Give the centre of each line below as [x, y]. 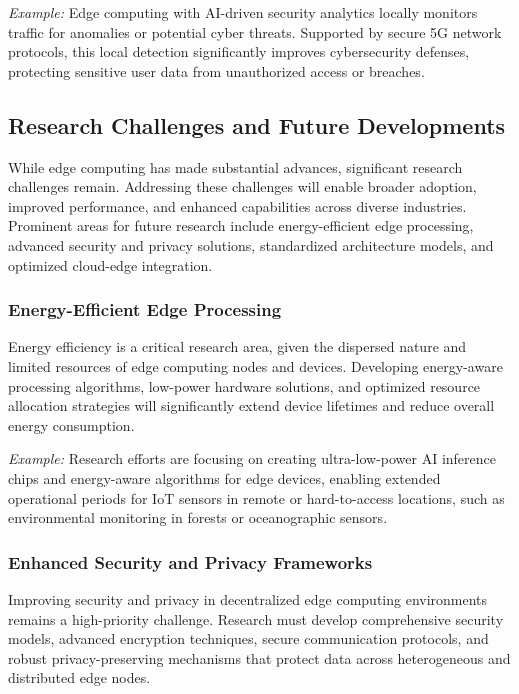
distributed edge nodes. [79, 677]
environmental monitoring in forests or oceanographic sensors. [198, 517]
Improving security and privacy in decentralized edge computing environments [248, 598]
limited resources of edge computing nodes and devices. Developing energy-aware [255, 365]
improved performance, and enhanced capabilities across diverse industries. [237, 205]
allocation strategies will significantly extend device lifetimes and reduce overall [251, 405]
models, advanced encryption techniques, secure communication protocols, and [248, 638]
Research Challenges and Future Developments [257, 124]
